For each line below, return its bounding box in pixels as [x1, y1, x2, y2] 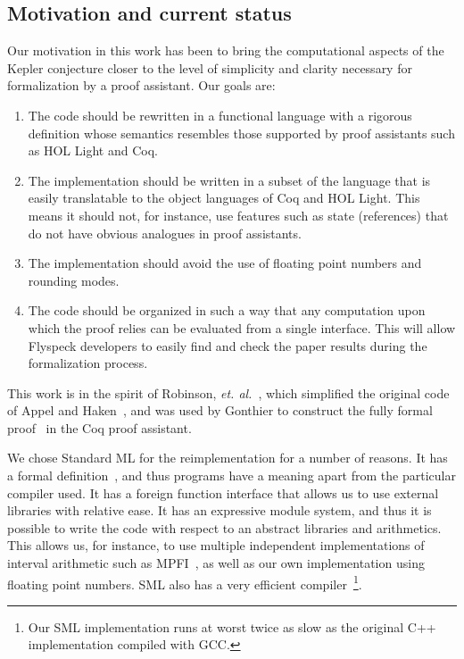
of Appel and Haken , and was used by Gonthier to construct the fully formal [7, 401, 433, 420]
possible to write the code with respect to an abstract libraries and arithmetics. [7, 518, 442, 537]
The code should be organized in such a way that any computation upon [28, 301, 426, 320]
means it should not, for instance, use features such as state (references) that [28, 205, 449, 224]
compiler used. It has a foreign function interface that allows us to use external [7, 483, 439, 502]
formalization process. [28, 354, 148, 372]
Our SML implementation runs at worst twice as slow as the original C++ [28, 617, 436, 636]
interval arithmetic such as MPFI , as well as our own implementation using [7, 554, 425, 572]
